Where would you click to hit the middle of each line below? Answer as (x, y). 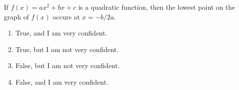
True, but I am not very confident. (67, 49)
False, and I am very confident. (62, 81)
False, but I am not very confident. (67, 65)
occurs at (66, 16)
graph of (17, 16)
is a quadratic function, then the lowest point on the (157, 7)
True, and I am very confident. (61, 33)
